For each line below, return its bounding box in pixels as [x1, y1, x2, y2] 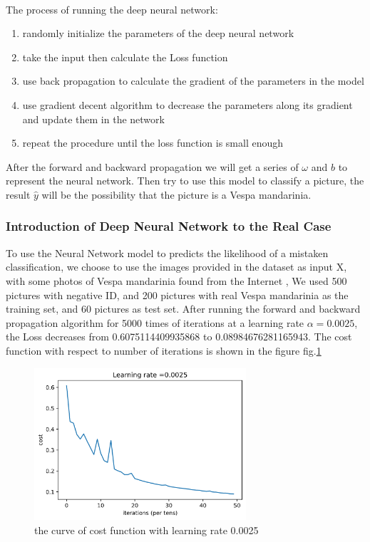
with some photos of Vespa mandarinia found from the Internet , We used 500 [6, 273, 347, 288]
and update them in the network [22, 111, 165, 126]
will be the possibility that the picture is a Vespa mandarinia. [41, 187, 312, 202]
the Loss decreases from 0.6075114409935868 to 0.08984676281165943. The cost [6, 329, 352, 344]
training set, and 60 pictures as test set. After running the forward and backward [6, 301, 361, 316]
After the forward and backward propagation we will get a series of [6, 159, 299, 174]
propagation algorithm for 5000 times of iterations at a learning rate [6, 315, 304, 330]
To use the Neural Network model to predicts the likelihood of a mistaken [6, 245, 329, 260]
